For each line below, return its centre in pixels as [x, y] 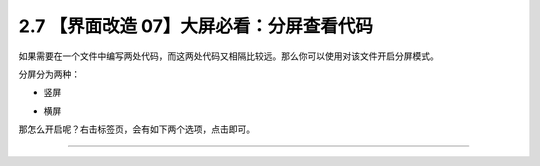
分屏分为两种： [49, 74]
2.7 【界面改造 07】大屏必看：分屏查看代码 [196, 26]
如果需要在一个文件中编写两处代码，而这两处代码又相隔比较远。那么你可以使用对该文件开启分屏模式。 [228, 56]
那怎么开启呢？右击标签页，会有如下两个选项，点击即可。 [136, 129]
